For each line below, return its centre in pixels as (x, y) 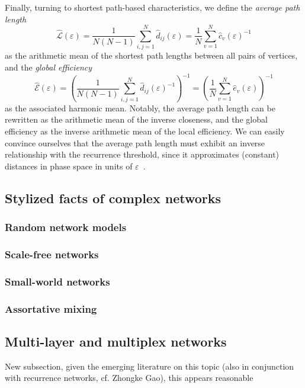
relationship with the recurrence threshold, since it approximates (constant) (142, 154)
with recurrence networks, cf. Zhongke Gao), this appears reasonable (129, 378)
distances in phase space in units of (69, 166)
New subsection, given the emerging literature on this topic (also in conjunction (150, 366)
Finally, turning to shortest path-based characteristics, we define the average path (152, 7)
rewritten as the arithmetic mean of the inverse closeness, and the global (136, 119)
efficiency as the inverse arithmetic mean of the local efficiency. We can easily (145, 131)
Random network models (66, 227)
